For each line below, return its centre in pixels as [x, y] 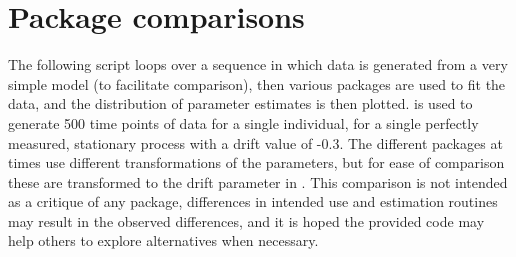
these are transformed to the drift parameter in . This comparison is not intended [258, 181]
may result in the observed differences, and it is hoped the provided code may [246, 220]
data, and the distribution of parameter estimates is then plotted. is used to [240, 103]
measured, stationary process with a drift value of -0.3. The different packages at [255, 142]
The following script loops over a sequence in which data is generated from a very [258, 64]
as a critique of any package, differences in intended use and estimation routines [253, 201]
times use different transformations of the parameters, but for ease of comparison [256, 162]
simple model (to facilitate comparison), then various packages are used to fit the [257, 83]
